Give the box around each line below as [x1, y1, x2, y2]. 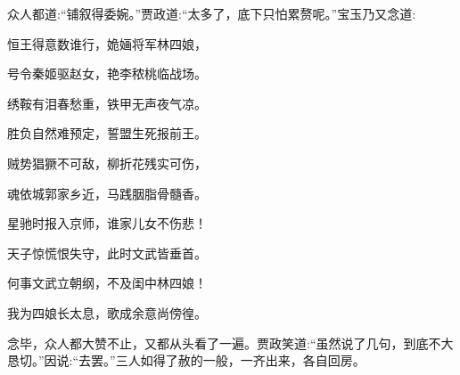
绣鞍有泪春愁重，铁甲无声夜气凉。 [7, 94, 207, 112]
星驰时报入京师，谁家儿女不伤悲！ [7, 214, 207, 232]
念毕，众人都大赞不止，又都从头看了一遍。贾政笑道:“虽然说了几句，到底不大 [7, 333, 454, 352]
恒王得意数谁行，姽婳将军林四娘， [7, 34, 207, 53]
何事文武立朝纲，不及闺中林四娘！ [7, 273, 207, 292]
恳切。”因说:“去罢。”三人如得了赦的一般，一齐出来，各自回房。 [7, 351, 366, 370]
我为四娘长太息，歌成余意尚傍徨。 [7, 303, 207, 322]
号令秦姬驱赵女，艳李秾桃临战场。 [7, 64, 207, 83]
